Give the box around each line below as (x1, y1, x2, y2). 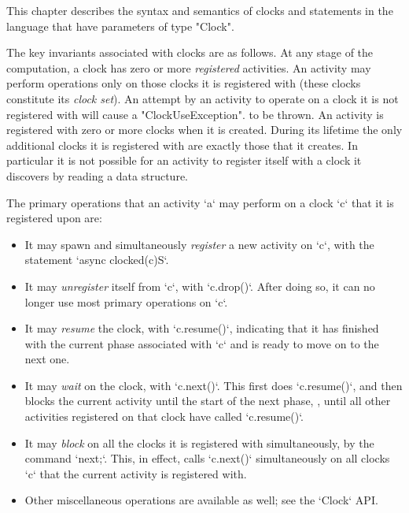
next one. (24, 351, 70, 367)
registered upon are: (6, 210, 102, 226)
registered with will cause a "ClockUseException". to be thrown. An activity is (6, 106, 384, 122)
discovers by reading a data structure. (6, 167, 188, 184)
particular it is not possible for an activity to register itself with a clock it (6, 152, 362, 169)
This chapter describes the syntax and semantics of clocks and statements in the (6, 2, 393, 18)
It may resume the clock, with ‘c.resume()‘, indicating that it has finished (24, 320, 379, 336)
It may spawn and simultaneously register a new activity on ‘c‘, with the (24, 236, 374, 252)
